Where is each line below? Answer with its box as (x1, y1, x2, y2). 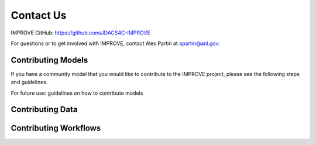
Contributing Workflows (11, 123, 101, 133)
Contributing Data (11, 105, 78, 115)
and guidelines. (11, 79, 48, 86)
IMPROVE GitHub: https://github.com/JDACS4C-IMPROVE (11, 29, 150, 36)
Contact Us (11, 9, 67, 22)
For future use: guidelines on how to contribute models (11, 89, 143, 96)
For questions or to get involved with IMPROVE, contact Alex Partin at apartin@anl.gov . (11, 40, 221, 47)
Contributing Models (11, 55, 88, 65)
